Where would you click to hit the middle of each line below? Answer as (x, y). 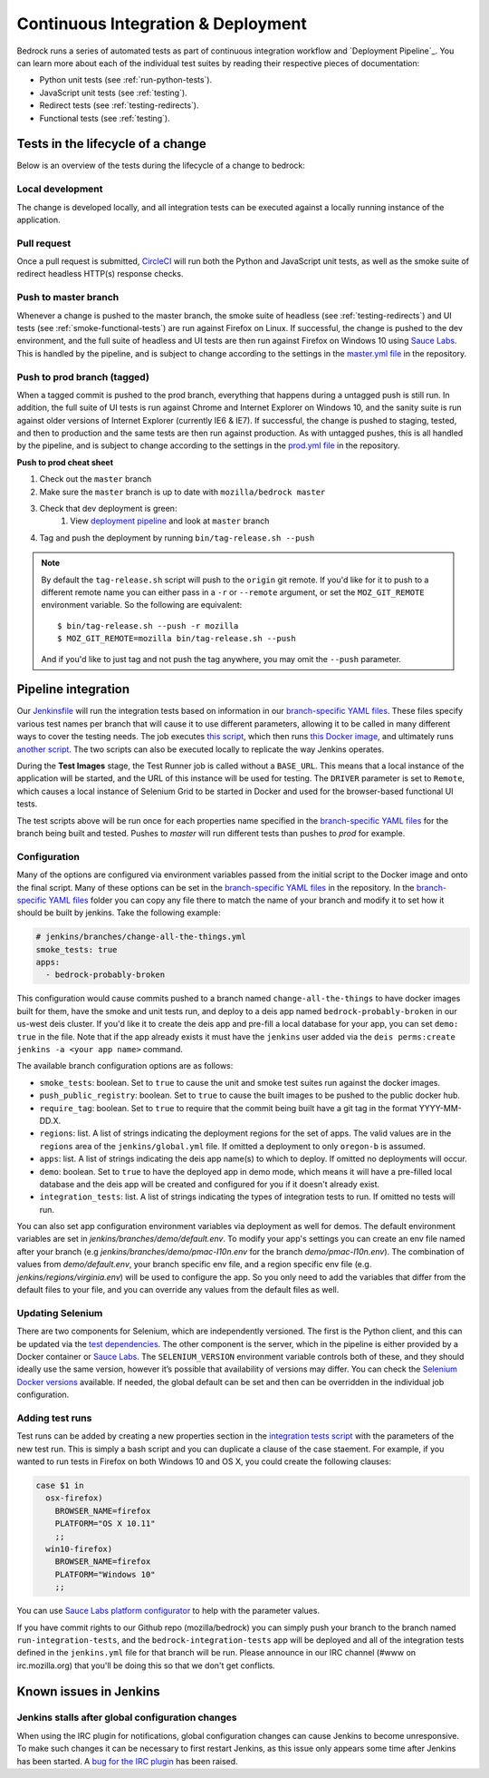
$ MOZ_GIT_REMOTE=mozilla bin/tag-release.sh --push (177, 639)
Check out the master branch (96, 479)
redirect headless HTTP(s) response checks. (100, 274)
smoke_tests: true (77, 949)
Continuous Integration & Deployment (162, 24)
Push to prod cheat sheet (65, 462)
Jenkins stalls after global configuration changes (127, 1717)
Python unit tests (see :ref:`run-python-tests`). (126, 80)
